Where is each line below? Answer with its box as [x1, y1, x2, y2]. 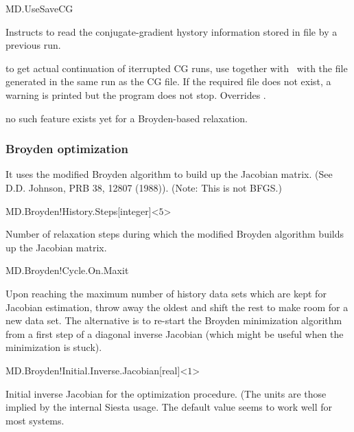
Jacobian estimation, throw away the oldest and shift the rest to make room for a [5, 299, 349, 314]
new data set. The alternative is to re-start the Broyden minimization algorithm [5, 313, 342, 328]
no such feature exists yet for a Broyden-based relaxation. [5, 111, 248, 125]
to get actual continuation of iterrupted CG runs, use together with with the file [5, 60, 348, 75]
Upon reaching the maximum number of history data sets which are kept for [5, 286, 327, 300]
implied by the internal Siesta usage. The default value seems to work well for [5, 400, 332, 414]
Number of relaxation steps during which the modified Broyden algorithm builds [5, 227, 344, 241]
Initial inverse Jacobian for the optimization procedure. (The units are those [5, 386, 327, 400]
